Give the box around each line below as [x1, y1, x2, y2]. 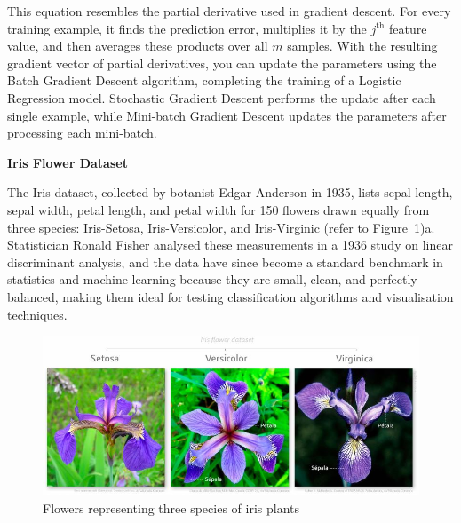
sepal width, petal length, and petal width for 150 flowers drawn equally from [7, 200, 430, 218]
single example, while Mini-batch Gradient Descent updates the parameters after [7, 106, 447, 124]
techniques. [7, 305, 68, 323]
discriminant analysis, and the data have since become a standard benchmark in [7, 252, 443, 271]
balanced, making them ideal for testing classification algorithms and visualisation [7, 287, 454, 305]
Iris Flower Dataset [7, 153, 128, 171]
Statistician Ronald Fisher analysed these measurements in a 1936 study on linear [7, 235, 453, 254]
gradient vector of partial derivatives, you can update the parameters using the [7, 53, 437, 72]
